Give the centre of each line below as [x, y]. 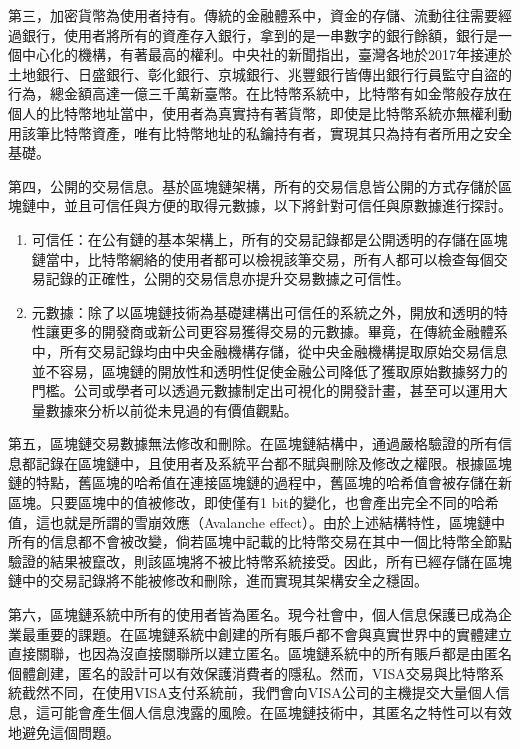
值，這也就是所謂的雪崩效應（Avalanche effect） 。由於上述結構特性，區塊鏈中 [256, 521]
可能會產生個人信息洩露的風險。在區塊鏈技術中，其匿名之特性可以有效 [280, 712]
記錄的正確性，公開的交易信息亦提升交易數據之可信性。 [227, 278]
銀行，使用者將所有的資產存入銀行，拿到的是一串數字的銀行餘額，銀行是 [259, 34]
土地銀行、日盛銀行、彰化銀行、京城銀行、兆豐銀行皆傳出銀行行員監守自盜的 [260, 73]
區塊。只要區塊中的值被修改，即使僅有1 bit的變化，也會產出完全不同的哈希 [253, 502]
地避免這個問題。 [64, 731]
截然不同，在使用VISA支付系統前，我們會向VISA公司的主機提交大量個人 [258, 692]
